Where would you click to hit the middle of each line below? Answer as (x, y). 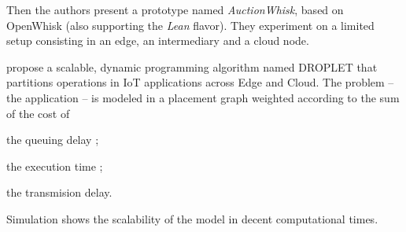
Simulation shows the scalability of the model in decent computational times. (192, 218)
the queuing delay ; (53, 140)
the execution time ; (55, 166)
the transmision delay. (59, 192)
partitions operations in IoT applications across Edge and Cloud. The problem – (200, 82)
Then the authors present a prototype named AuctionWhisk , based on (175, 9)
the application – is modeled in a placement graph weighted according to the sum (203, 97)
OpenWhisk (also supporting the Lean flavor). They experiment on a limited (190, 25)
